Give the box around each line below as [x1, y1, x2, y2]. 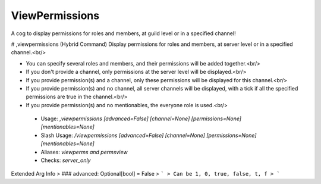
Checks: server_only [40, 157, 91, 164]
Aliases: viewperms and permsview [40, 148, 128, 155]
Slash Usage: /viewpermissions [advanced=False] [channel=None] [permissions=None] [40, 132, 257, 139]
